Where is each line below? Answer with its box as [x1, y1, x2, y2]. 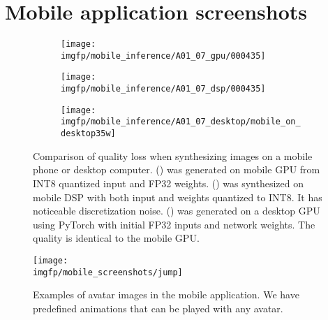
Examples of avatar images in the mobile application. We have [33, 287, 299, 302]
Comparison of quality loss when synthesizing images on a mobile [33, 148, 313, 163]
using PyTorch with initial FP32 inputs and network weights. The [33, 217, 315, 231]
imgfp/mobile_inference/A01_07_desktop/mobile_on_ [61, 117, 301, 127]
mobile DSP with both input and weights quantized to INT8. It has [33, 189, 322, 204]
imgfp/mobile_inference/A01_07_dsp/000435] [61, 84, 266, 94]
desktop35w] [61, 129, 116, 139]
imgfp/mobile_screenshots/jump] [33, 267, 183, 277]
